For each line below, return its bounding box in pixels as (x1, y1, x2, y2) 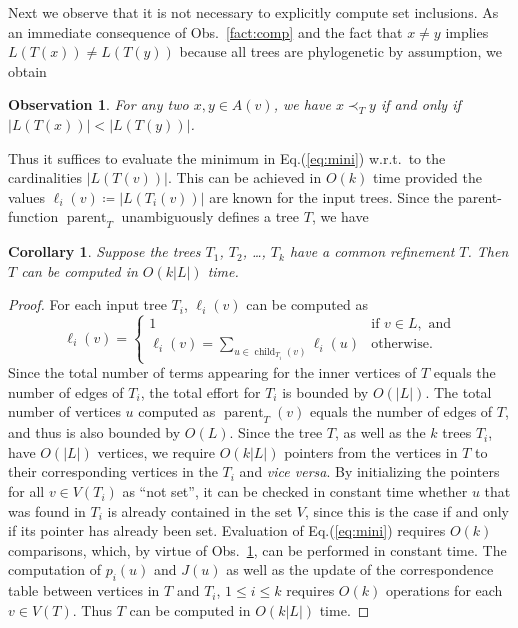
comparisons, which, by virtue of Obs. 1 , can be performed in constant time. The (8, 539, 507, 560)
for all (8, 481, 45, 502)
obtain (8, 60, 47, 81)
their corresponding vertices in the (8, 461, 218, 482)
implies (445, 21, 489, 42)
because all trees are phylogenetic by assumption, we (179, 41, 502, 62)
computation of (8, 559, 101, 580)
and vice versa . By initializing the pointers (239, 461, 500, 482)
